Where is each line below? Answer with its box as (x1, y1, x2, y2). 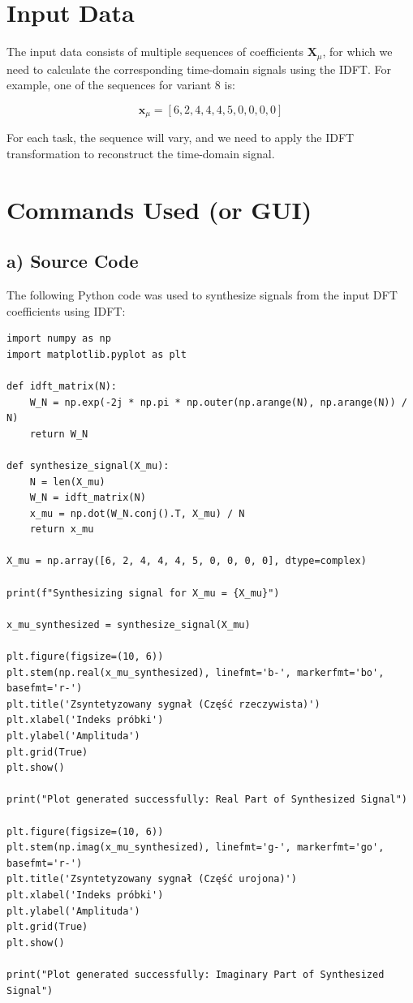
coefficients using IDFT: (6, 302, 126, 319)
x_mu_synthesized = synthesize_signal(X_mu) (6, 618, 251, 631)
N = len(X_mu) (29, 476, 105, 488)
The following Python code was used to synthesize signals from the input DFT (6, 286, 398, 303)
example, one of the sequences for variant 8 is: (6, 76, 235, 93)
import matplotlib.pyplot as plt (6, 348, 187, 360)
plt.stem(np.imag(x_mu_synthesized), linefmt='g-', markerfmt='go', (6, 842, 385, 854)
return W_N (29, 428, 88, 440)
